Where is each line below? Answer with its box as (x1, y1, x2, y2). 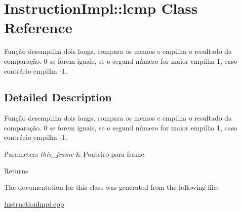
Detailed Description (4, 89, 112, 105)
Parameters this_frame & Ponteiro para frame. (4, 149, 146, 159)
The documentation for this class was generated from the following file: (4, 182, 219, 192)
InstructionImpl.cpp (4, 198, 64, 209)
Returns (4, 165, 28, 175)
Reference (4, 17, 73, 38)
